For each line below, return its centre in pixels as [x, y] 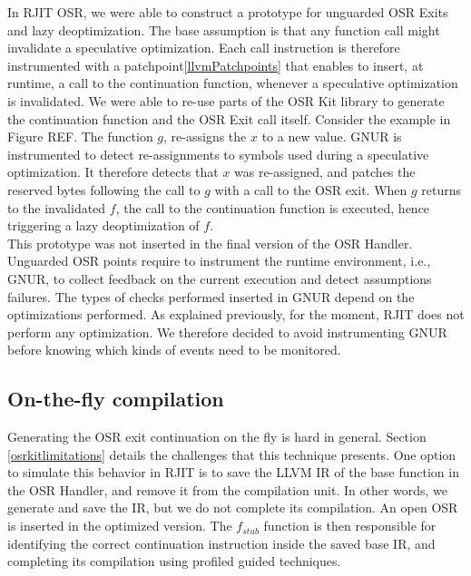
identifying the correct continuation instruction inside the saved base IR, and [221, 543]
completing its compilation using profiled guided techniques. [174, 561]
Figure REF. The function [80, 137]
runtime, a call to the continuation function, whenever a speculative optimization [233, 83]
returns [442, 189]
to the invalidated [57, 207]
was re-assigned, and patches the [325, 172]
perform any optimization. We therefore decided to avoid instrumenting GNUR [227, 332]
